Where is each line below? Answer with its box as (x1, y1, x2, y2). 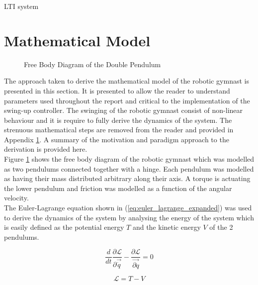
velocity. (4, 192, 29, 203)
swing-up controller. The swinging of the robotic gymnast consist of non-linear (4, 105, 243, 115)
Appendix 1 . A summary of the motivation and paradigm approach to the (4, 134, 229, 144)
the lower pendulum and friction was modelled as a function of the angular (4, 183, 232, 193)
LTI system (4, 1, 39, 11)
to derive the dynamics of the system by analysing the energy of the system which (4, 212, 254, 222)
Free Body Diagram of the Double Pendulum (24, 59, 161, 69)
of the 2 (209, 222, 233, 232)
